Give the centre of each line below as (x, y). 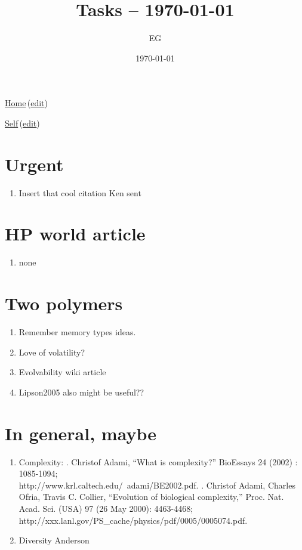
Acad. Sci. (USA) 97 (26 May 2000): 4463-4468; (106, 508)
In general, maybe (81, 433)
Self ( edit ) (22, 123)
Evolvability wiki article (62, 372)
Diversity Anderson (54, 540)
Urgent (34, 164)
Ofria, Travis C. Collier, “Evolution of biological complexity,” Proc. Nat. (151, 497)
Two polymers (64, 303)
